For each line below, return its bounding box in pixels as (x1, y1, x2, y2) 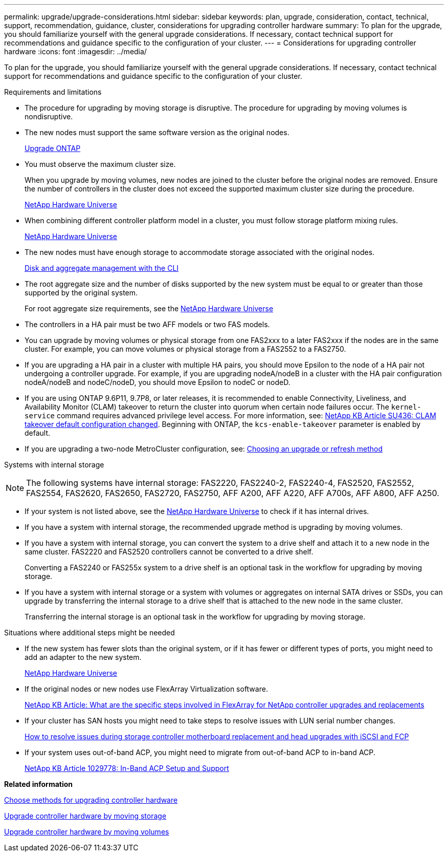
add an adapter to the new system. (25, 653, 142, 661)
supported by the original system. (25, 288, 138, 297)
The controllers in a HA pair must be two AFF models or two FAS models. (25, 320, 270, 329)
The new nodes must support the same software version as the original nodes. (25, 128, 289, 137)
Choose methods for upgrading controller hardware (4, 796, 178, 804)
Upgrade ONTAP (25, 144, 81, 153)
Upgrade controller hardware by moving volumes (4, 827, 169, 836)
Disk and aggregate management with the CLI (25, 264, 179, 272)
